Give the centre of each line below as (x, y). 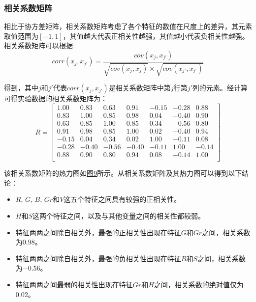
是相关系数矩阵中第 (140, 88)
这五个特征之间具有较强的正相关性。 (122, 199)
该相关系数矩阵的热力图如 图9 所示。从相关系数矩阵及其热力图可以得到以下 (123, 173)
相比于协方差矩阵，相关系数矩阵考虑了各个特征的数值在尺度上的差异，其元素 (128, 26)
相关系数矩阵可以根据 (38, 45)
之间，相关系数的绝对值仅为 (199, 285)
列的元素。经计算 (220, 88)
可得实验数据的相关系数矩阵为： (56, 98)
